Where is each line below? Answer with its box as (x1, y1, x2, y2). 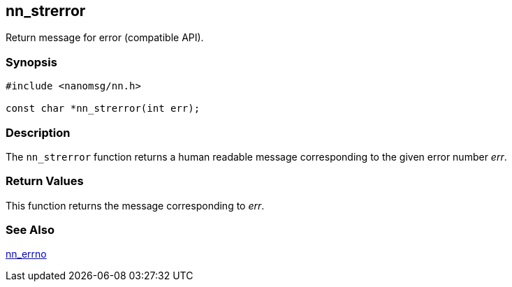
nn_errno (6, 248, 47, 260)
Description (6, 125, 71, 140)
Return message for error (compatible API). (6, 31, 204, 44)
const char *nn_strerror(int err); (6, 103, 200, 115)
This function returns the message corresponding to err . (6, 199, 265, 212)
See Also (6, 223, 54, 237)
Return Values (6, 174, 84, 189)
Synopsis (6, 54, 57, 69)
